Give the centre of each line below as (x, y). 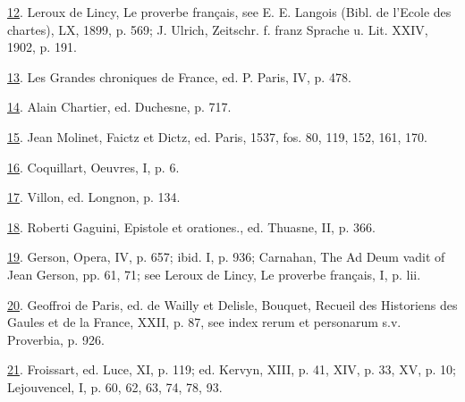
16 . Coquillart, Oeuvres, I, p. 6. (93, 167)
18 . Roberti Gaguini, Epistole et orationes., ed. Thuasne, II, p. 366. (191, 226)
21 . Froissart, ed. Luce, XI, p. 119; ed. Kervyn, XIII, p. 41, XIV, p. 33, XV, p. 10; (232, 369)
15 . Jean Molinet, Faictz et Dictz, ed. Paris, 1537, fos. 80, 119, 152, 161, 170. (217, 136)
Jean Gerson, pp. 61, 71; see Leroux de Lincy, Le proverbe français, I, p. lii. (214, 274)
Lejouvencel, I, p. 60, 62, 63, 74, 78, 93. (115, 386)
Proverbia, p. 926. (56, 339)
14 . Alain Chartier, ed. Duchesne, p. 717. (119, 107)
